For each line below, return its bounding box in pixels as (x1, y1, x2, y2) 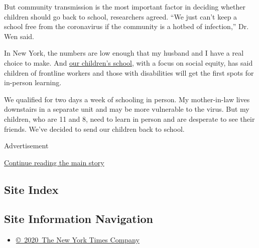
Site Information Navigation (4, 211, 153, 226)
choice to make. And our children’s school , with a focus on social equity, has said (4, 57, 253, 68)
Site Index (4, 181, 59, 197)
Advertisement (4, 140, 49, 151)
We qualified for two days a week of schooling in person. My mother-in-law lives (4, 94, 250, 104)
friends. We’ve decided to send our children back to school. (4, 123, 185, 134)
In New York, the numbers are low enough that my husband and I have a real (4, 48, 244, 58)
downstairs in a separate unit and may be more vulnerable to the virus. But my (4, 104, 249, 114)
